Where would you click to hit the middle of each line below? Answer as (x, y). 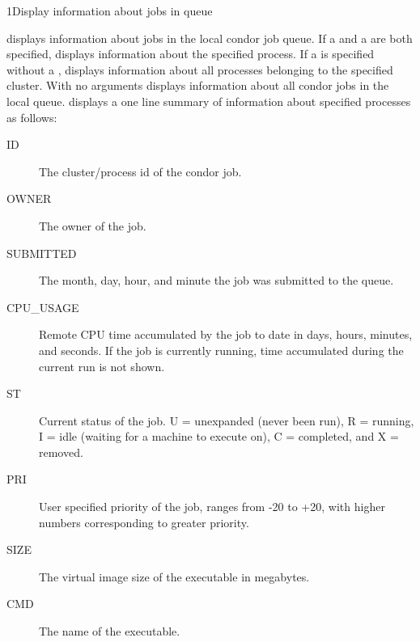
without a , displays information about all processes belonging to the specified (200, 69)
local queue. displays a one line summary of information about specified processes (209, 101)
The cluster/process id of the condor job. (140, 171)
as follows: (32, 117)
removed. (61, 452)
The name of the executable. (110, 631)
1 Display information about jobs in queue (110, 11)
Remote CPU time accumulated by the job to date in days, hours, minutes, (226, 334)
